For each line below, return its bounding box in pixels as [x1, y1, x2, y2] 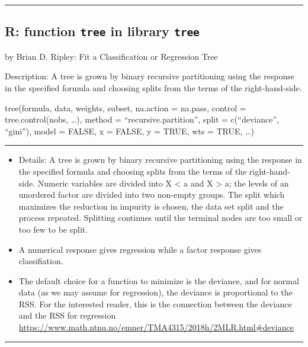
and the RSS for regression [18, 309, 116, 322]
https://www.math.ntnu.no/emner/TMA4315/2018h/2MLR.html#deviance [18, 321, 294, 333]
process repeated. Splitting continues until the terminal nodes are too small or [18, 211, 303, 224]
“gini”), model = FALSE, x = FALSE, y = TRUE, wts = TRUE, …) [5, 124, 254, 137]
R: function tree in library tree [5, 22, 200, 40]
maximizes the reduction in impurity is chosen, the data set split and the [18, 200, 284, 212]
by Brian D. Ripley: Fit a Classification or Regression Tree [5, 50, 218, 62]
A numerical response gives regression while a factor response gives [18, 243, 262, 255]
